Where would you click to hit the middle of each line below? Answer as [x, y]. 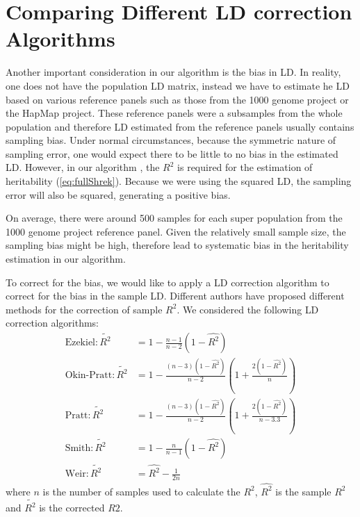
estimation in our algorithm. [66, 259]
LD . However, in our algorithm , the [83, 167]
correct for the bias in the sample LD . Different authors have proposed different [175, 296]
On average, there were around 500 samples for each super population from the [174, 218]
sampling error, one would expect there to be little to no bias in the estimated [172, 153]
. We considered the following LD [248, 309]
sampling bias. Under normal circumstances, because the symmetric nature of [171, 140]
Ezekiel [80, 343]
